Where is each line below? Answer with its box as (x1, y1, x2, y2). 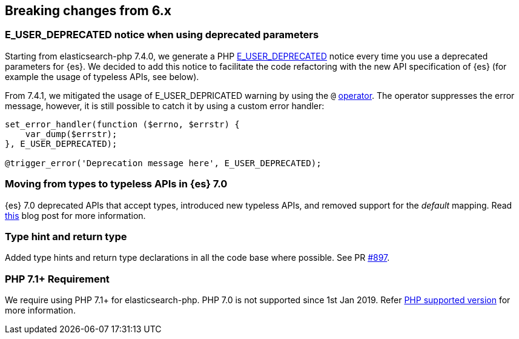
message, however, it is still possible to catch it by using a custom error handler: (5, 100, 325, 111)
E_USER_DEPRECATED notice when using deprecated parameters (5, 29, 319, 41)
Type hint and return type (5, 230, 127, 243)
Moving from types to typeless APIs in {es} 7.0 (5, 178, 228, 190)
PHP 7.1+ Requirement (5, 272, 110, 285)
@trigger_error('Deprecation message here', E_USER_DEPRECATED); (5, 158, 322, 168)
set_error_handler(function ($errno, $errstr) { (5, 119, 240, 129)
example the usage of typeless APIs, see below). (5, 71, 199, 82)
